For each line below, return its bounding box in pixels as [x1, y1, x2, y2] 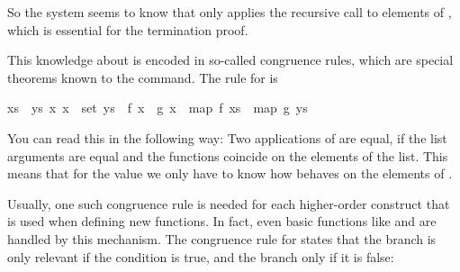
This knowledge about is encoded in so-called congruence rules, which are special [7, 50, 454, 69]
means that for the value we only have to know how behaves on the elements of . [7, 164, 453, 183]
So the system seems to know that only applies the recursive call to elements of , [7, 3, 452, 21]
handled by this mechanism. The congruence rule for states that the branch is [7, 229, 437, 248]
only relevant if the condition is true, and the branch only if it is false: [7, 247, 394, 266]
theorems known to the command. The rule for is [7, 68, 278, 86]
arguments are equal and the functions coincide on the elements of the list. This [7, 146, 448, 165]
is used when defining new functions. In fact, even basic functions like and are [7, 212, 437, 231]
